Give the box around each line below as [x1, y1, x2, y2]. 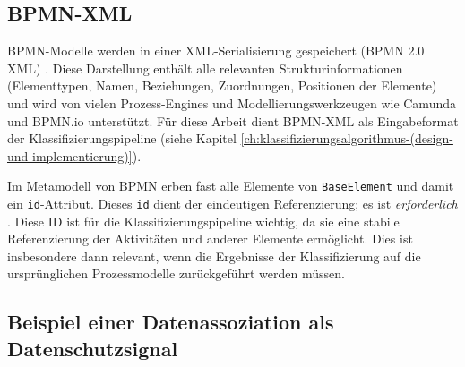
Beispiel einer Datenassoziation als [7, 308, 334, 336]
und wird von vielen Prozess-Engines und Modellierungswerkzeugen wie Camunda [7, 93, 456, 112]
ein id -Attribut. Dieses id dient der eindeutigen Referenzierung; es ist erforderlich [7, 194, 458, 213]
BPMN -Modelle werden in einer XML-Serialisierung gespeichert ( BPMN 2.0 [7, 41, 425, 60]
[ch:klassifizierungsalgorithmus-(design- [240, 129, 453, 148]
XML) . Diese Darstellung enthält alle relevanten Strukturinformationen [7, 58, 403, 77]
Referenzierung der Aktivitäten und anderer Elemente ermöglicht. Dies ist [7, 229, 413, 248]
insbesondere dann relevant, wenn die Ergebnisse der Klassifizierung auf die [7, 246, 421, 265]
